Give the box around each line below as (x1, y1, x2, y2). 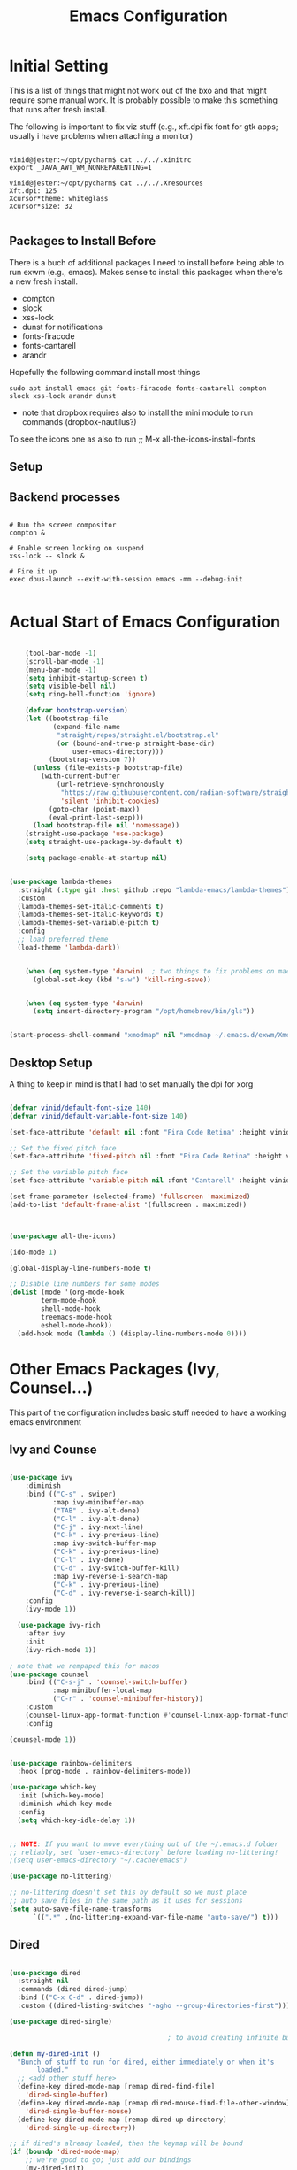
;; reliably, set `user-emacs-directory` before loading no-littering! (9, 1848, 278, 1857)
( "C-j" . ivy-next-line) (52, 1522, 144, 1532)
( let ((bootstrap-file (25, 714, 109, 723)
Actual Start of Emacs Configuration (9, 612, 281, 632)
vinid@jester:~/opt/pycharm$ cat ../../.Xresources (9, 179, 203, 188)
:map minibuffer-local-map (52, 1686, 152, 1696)
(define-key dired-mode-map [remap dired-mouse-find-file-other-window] (17, 2098, 291, 2107)
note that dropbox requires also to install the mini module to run (21, 407, 254, 418)
